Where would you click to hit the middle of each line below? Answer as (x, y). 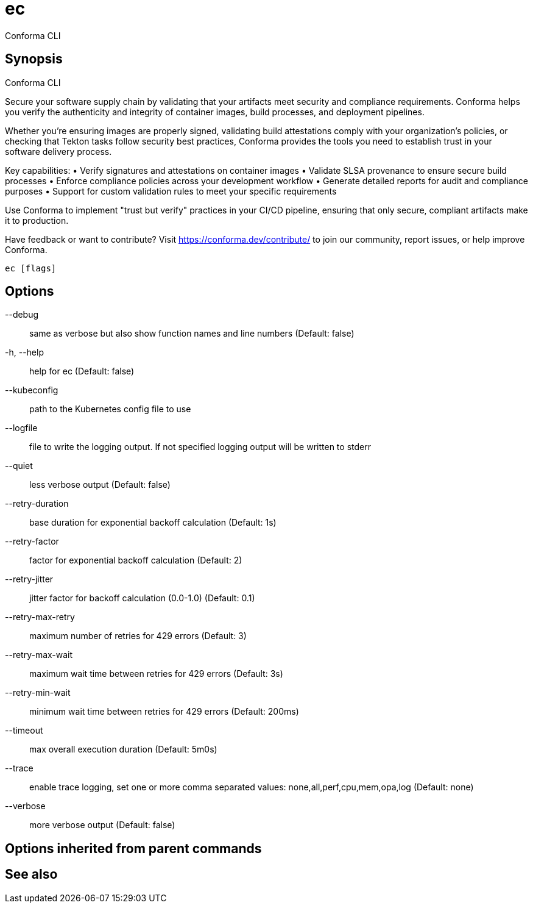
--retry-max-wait (39, 655)
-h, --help (24, 352)
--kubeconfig (32, 390)
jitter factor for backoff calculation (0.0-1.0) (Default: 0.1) (142, 598)
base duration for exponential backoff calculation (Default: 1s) (153, 523)
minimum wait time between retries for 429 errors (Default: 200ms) (164, 712)
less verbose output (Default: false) (100, 485)
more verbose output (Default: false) (102, 825)
